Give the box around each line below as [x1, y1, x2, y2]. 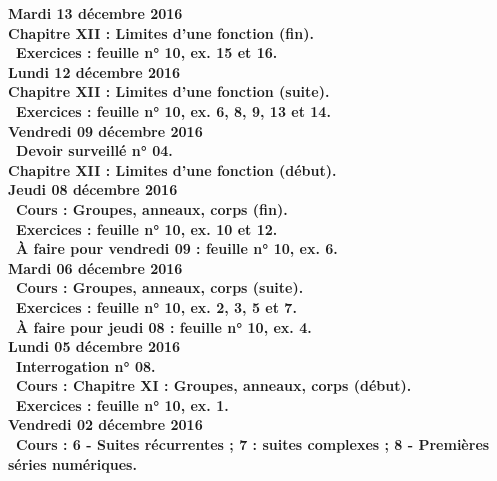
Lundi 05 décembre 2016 [8, 336, 181, 357]
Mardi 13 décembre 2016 [8, 3, 183, 23]
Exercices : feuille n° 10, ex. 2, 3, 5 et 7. [16, 296, 297, 317]
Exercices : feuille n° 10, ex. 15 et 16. [16, 42, 278, 63]
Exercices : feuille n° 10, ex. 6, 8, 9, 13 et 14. [16, 100, 331, 121]
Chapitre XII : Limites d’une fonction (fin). [8, 22, 314, 43]
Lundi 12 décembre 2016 [8, 61, 181, 82]
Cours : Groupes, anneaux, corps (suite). [16, 277, 304, 298]
